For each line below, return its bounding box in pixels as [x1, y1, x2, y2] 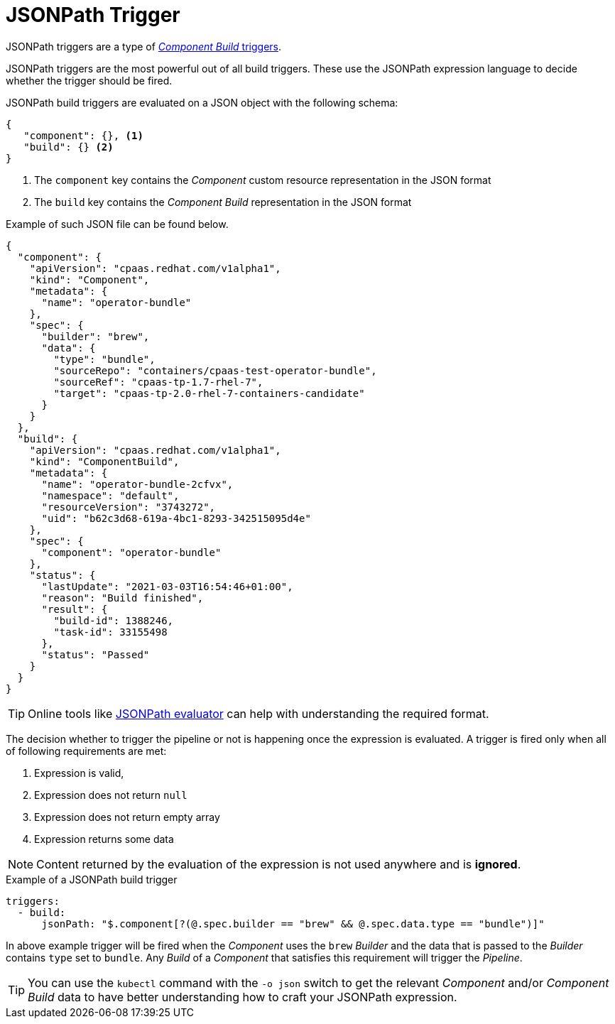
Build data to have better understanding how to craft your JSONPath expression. [28, 989, 457, 1004]
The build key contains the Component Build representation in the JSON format [34, 195, 412, 208]
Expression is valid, [34, 766, 124, 779]
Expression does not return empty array [34, 810, 220, 823]
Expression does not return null [34, 788, 187, 801]
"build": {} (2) [23, 141, 114, 153]
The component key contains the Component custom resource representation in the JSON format [34, 173, 491, 186]
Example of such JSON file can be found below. [6, 217, 229, 230]
